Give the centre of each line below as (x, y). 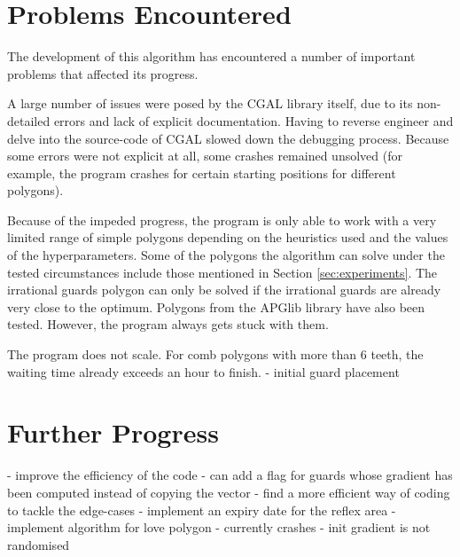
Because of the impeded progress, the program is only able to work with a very (222, 220)
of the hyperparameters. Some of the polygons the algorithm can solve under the (226, 255)
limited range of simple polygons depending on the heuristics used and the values (228, 237)
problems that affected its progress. (103, 73)
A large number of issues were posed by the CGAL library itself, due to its (210, 103)
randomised (39, 544)
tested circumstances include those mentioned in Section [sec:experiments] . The (222, 272)
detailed (29, 120)
